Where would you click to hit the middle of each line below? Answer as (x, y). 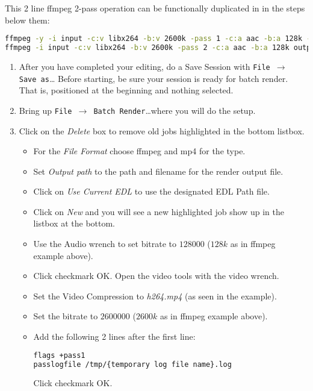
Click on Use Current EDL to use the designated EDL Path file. (151, 191)
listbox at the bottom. (74, 223)
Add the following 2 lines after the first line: (114, 336)
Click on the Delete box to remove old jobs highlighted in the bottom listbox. (162, 130)
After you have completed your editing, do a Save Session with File (144, 66)
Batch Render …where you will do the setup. (175, 110)
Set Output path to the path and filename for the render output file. (158, 171)
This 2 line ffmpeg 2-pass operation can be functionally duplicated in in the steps (155, 8)
